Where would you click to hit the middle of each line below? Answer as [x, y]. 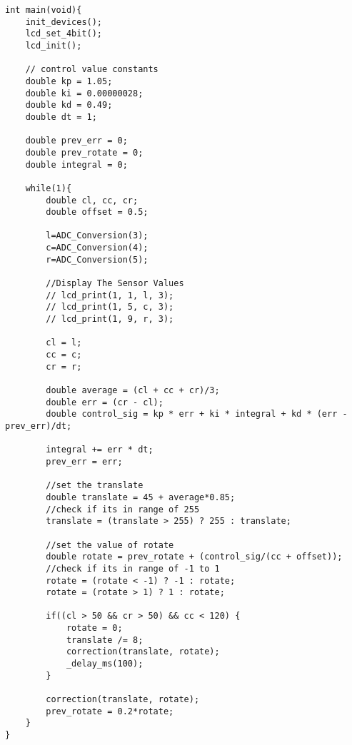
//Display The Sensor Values [115, 284]
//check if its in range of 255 [123, 509]
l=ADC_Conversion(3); [97, 236]
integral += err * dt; [100, 450]
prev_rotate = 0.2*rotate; [110, 711]
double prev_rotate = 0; [84, 152]
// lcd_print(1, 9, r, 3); [110, 319]
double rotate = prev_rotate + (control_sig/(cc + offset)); [194, 557]
